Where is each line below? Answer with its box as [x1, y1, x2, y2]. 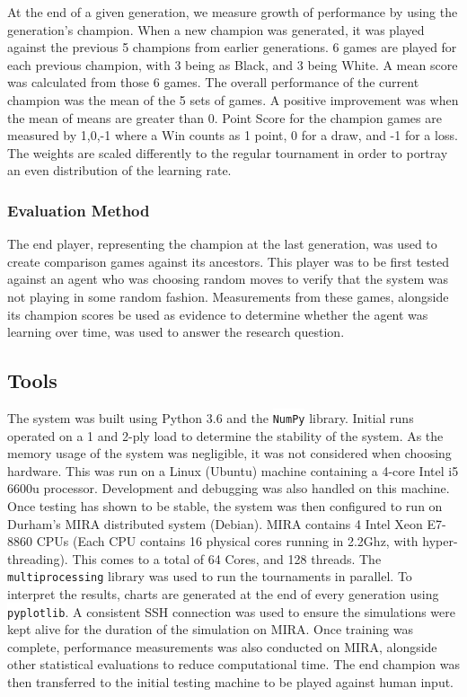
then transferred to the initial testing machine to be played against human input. [7, 673, 454, 692]
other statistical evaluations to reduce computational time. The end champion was [7, 655, 460, 674]
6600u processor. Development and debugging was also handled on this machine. [7, 479, 450, 498]
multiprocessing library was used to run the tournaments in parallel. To [7, 567, 412, 586]
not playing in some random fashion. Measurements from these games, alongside [7, 287, 449, 305]
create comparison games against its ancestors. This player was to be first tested [7, 251, 450, 270]
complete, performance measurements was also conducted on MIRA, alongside [7, 637, 437, 656]
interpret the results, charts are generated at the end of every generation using [7, 584, 439, 603]
